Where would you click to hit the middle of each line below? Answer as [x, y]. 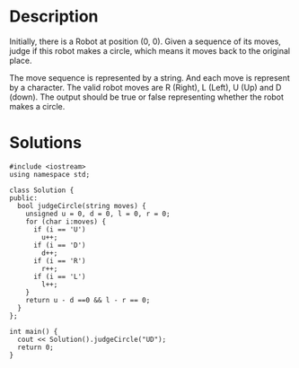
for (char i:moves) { [66, 222]
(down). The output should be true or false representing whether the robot [147, 97]
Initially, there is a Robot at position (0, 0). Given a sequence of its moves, [145, 41]
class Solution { [42, 190]
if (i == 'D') [60, 245]
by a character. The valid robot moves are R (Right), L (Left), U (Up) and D [145, 87]
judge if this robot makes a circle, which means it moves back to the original [150, 50]
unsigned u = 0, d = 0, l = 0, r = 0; [98, 214]
